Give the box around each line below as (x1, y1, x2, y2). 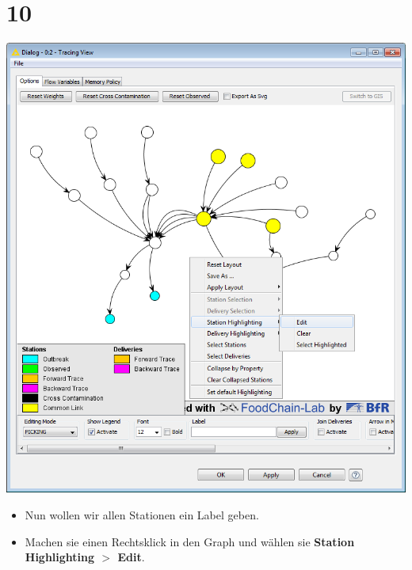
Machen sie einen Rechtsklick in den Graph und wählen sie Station (25, 533, 355, 549)
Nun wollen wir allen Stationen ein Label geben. (25, 507, 259, 523)
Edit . (117, 549, 145, 565)
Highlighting (25, 549, 95, 565)
